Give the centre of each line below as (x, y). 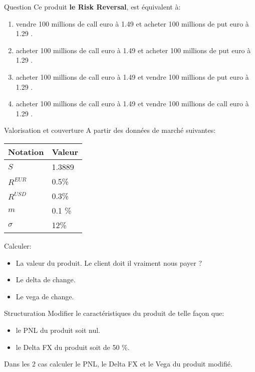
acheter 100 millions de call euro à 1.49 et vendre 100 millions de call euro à (132, 104)
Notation (26, 151)
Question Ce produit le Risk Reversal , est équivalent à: (92, 7)
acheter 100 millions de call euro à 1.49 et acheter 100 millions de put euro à (133, 50)
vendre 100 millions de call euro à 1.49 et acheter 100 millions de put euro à (132, 23)
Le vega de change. (45, 296)
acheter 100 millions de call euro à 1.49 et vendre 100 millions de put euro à (132, 76)
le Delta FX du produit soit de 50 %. (73, 347)
